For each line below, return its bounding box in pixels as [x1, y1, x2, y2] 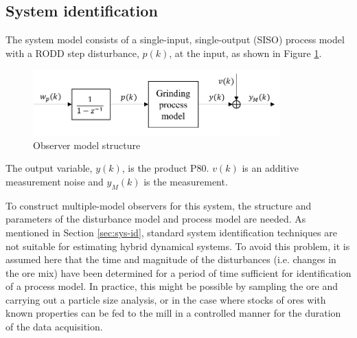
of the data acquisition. [5, 319, 103, 334]
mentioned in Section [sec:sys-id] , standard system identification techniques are [5, 225, 337, 239]
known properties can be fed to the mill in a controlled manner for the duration [5, 306, 341, 320]
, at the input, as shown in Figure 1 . [169, 45, 322, 60]
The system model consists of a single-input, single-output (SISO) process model [5, 32, 345, 47]
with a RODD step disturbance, [5, 45, 139, 60]
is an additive [242, 161, 299, 175]
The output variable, [5, 161, 93, 175]
